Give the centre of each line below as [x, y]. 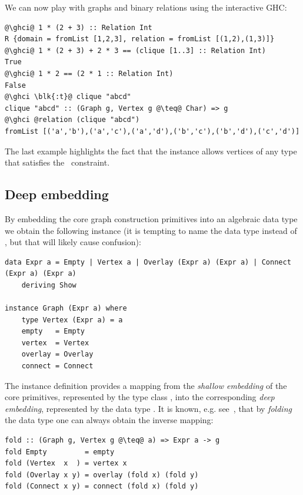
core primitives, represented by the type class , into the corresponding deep [140, 397]
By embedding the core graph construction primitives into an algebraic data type [151, 218]
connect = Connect [57, 366]
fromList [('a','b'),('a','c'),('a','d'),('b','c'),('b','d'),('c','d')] [152, 131]
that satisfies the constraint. [57, 162]
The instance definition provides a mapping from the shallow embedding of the [146, 385]
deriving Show [49, 285]
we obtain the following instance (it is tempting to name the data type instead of [151, 230]
